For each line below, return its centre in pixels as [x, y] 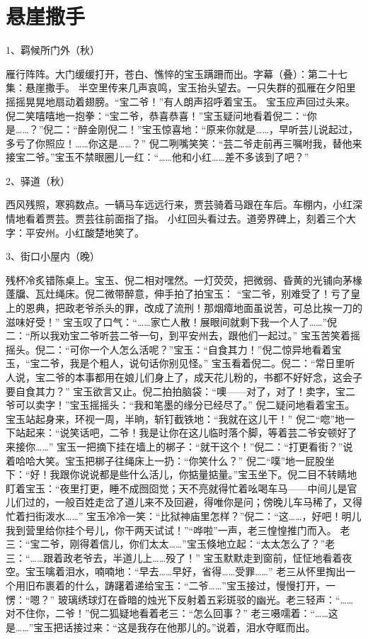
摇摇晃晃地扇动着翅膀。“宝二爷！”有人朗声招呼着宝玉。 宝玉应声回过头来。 [180, 101]
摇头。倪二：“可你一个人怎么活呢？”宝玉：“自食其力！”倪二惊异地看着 [169, 349]
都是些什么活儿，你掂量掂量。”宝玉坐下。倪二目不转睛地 [228, 474]
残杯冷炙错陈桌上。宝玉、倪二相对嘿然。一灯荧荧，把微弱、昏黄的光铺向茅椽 [184, 279]
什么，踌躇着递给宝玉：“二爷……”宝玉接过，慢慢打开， [200, 585]
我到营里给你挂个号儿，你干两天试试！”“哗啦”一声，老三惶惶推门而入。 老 [178, 530]
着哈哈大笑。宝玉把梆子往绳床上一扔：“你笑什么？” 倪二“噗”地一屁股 [166, 460]
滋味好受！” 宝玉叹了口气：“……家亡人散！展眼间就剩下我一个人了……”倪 [172, 321]
